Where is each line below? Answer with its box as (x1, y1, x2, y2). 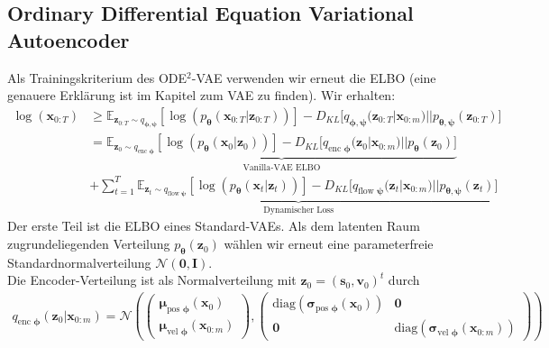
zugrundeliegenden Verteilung (7, 234, 170, 253)
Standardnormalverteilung (7, 252, 151, 271)
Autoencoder (7, 25, 130, 53)
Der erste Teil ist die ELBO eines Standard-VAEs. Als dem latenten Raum (7, 216, 420, 235)
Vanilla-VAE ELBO (242, 162, 321, 172)
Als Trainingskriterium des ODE (7, 68, 188, 87)
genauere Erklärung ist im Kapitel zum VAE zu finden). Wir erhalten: (7, 86, 396, 105)
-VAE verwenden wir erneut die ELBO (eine (191, 68, 436, 87)
